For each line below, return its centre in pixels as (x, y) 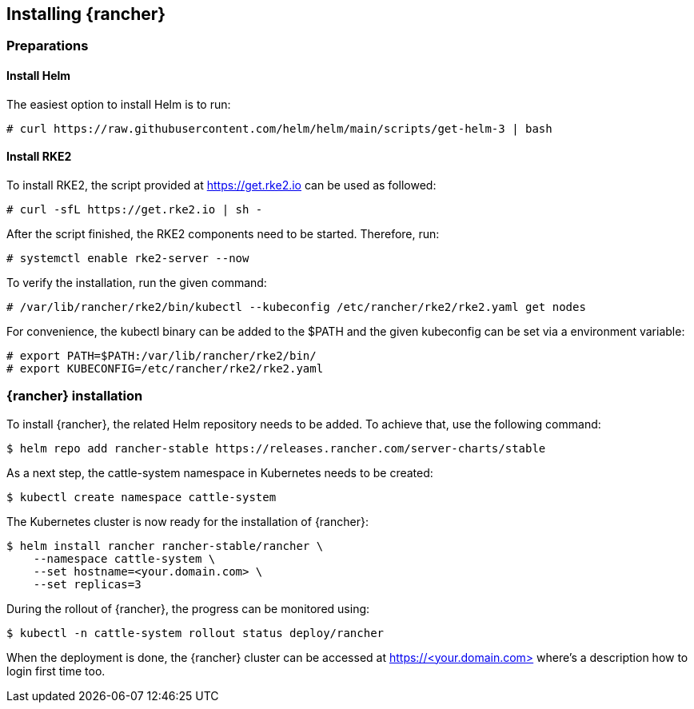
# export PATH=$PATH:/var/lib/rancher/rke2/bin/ (162, 355)
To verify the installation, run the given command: (137, 282)
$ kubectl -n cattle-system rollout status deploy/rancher (195, 633)
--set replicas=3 (87, 584)
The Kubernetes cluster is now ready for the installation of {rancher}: (187, 521)
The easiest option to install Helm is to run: (119, 104)
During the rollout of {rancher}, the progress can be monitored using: (188, 608)
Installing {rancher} (86, 14)
